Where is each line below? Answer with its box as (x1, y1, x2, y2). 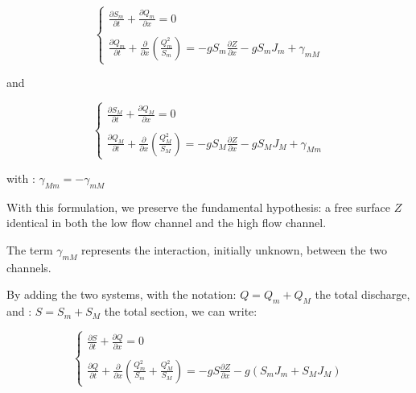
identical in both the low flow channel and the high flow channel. (6, 214, 327, 231)
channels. (6, 259, 51, 275)
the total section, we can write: (104, 303, 257, 320)
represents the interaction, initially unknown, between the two (81, 241, 387, 258)
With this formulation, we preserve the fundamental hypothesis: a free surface (6, 198, 390, 215)
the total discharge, (315, 286, 410, 303)
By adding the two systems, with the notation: (6, 286, 237, 303)
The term (6, 241, 53, 258)
